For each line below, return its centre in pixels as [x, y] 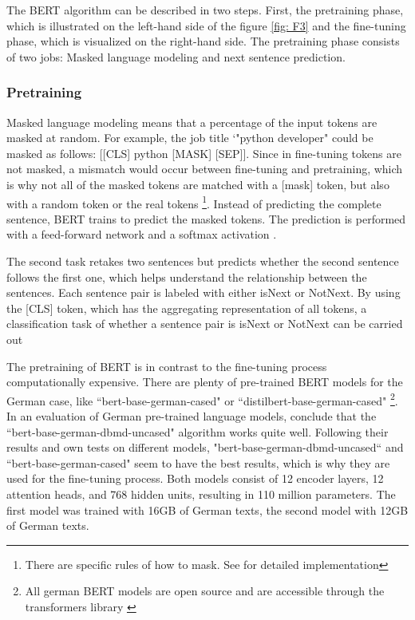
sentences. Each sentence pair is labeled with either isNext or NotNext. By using [204, 292]
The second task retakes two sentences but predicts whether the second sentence [203, 261]
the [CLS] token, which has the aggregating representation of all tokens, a [187, 308]
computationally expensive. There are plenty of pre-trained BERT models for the [205, 382]
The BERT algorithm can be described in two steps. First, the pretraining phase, [205, 10]
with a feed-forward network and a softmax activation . [142, 234]
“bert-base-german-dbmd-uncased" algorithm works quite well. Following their [198, 431]
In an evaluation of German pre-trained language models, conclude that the [192, 416]
